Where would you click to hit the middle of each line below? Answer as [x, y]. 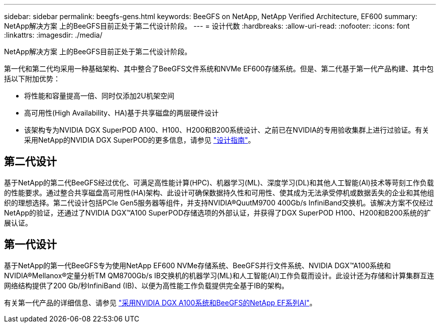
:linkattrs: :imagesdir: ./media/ [53, 35]
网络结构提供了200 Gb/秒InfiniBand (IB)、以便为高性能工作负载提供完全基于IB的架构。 [146, 285]
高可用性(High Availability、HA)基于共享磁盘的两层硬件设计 [122, 113]
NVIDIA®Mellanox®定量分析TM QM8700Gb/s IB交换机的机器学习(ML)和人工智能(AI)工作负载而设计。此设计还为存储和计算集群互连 [219, 275]
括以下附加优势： [32, 79]
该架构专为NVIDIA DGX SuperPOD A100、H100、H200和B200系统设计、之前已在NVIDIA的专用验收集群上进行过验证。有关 [227, 130]
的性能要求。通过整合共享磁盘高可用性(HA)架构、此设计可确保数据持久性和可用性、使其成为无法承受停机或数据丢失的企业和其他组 [219, 192]
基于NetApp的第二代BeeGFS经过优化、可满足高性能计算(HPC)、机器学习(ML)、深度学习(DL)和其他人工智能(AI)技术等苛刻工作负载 [219, 182]
